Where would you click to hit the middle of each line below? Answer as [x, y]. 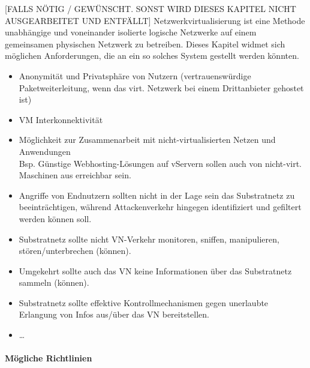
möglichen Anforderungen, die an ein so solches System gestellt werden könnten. [152, 56]
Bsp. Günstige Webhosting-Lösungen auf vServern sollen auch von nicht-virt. [160, 163]
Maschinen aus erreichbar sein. [75, 175]
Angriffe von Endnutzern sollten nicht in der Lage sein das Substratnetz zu [157, 195]
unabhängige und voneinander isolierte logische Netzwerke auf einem [131, 32]
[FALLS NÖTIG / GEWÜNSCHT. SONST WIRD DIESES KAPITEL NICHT [151, 8]
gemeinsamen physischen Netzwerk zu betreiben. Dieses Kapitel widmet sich [145, 44]
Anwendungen [45, 151]
